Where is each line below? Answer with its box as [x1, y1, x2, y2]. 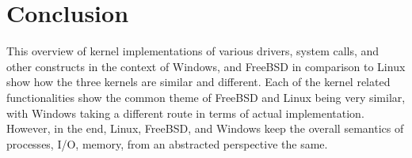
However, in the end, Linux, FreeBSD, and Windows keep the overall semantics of [6, 120, 404, 137]
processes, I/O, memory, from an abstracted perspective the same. [6, 135, 328, 152]
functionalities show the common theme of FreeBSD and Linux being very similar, [6, 88, 406, 105]
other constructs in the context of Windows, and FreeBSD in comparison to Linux [6, 58, 406, 74]
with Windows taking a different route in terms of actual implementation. [6, 104, 364, 121]
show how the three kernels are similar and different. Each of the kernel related [6, 73, 391, 90]
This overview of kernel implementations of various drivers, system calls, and [6, 43, 380, 59]
